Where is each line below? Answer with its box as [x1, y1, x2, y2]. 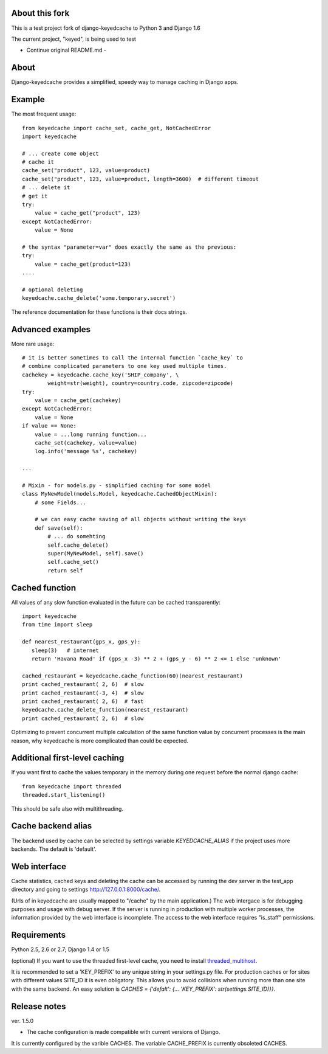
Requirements [11, 930, 66, 940]
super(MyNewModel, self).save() [47, 550, 144, 556]
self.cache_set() [47, 558, 100, 566]
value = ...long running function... [34, 431, 147, 438]
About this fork [11, 8, 70, 18]
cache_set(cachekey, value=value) [34, 439, 138, 446]
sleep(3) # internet [31, 647, 100, 654]
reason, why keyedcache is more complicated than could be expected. [11, 737, 188, 744]
